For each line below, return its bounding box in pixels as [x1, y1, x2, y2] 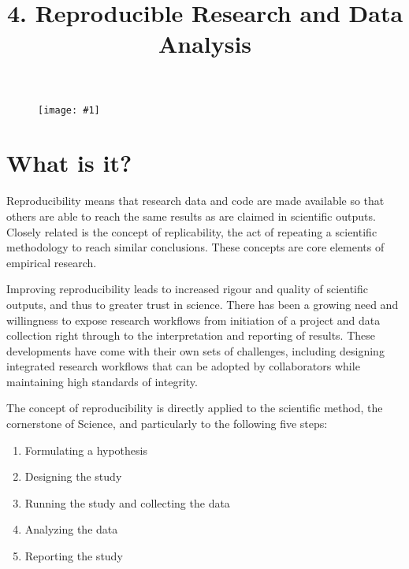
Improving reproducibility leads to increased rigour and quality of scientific [6, 281, 369, 297]
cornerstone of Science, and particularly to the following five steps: [6, 415, 328, 432]
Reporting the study [24, 548, 123, 564]
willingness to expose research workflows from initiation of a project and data [6, 311, 381, 328]
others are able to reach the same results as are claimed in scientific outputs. [6, 207, 376, 224]
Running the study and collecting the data [24, 494, 230, 511]
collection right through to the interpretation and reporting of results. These [6, 327, 375, 344]
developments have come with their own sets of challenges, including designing [6, 342, 385, 359]
